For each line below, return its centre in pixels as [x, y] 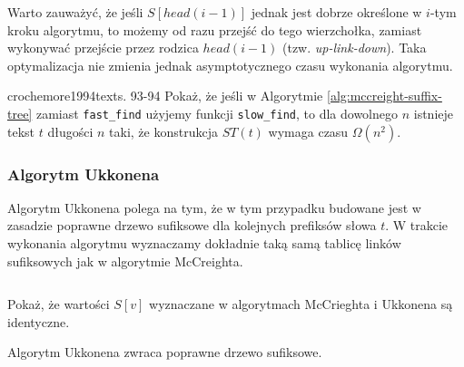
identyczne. [39, 321]
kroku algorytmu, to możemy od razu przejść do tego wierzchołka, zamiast [215, 29]
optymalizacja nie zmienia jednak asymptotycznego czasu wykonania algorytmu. [230, 65]
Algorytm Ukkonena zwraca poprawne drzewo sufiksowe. [165, 352]
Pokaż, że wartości [59, 304]
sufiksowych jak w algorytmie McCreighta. [125, 261]
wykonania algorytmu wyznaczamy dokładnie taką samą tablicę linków [204, 243]
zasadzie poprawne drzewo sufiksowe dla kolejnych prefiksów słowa [192, 225]
